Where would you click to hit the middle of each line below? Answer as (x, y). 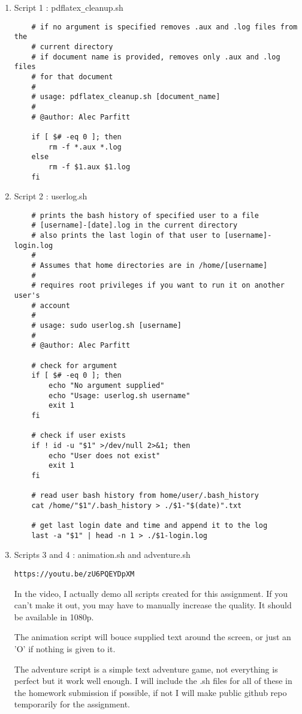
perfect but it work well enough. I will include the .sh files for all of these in (153, 681)
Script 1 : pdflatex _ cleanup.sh (69, 7)
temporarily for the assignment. (72, 704)
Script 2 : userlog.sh (51, 196)
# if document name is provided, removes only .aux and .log (156, 57)
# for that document (72, 77)
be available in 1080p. (54, 616)
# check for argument (74, 365)
